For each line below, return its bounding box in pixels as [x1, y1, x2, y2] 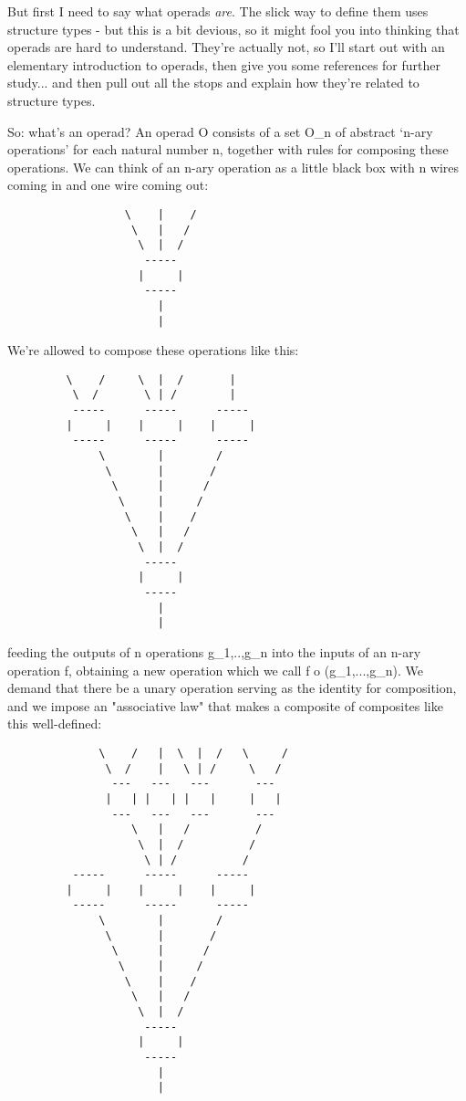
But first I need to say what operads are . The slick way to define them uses [7, 2, 429, 20]
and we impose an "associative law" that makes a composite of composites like [7, 696, 443, 715]
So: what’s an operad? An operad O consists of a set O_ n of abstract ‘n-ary [7, 121, 433, 141]
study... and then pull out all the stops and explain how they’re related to [7, 73, 419, 92]
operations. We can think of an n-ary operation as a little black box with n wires [7, 157, 460, 176]
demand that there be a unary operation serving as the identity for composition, [7, 678, 457, 697]
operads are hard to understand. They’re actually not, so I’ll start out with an [7, 37, 445, 57]
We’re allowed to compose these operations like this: [7, 341, 299, 360]
